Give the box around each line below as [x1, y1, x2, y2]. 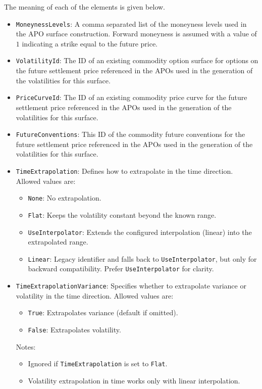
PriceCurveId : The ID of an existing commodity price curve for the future [16, 92, 247, 103]
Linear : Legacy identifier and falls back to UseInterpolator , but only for [28, 253, 257, 264]
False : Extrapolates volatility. [28, 324, 121, 334]
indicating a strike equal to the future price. [22, 38, 158, 48]
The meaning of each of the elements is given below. [4, 2, 165, 12]
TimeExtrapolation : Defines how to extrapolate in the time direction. [16, 165, 233, 176]
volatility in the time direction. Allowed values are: [16, 290, 174, 301]
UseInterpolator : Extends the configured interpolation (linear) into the [28, 226, 252, 237]
